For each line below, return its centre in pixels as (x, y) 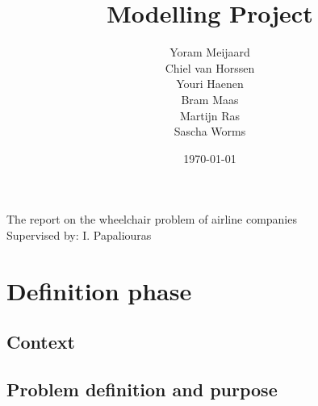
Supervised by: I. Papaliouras (79, 234)
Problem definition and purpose (142, 389)
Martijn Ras (210, 115)
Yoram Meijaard (210, 52)
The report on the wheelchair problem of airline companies (152, 219)
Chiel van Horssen (210, 67)
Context (41, 342)
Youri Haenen (210, 84)
